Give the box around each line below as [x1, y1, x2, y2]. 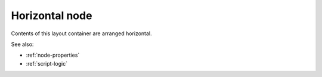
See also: [11, 41, 34, 48]
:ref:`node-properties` [26, 51, 80, 59]
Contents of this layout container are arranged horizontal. [11, 30, 152, 37]
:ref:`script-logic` [26, 60, 68, 67]
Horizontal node [11, 9, 92, 22]
